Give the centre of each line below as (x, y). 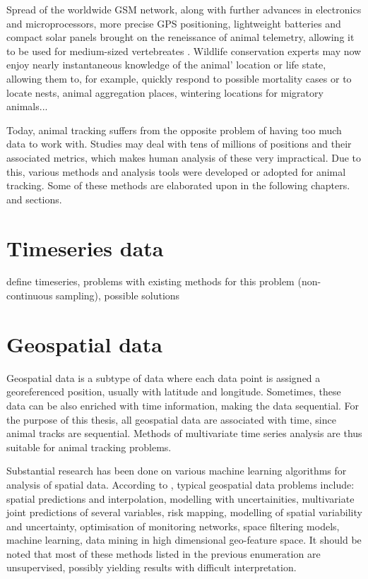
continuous (30, 296)
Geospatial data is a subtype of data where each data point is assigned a (164, 377)
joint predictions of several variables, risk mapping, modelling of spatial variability (184, 512)
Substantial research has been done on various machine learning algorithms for (177, 471)
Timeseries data (85, 247)
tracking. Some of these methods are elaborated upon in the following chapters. (178, 185)
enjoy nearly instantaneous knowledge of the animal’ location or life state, (166, 65)
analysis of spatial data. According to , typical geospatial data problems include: (180, 484)
